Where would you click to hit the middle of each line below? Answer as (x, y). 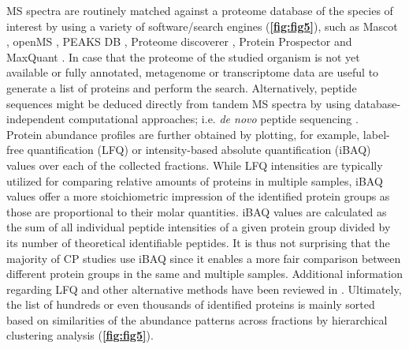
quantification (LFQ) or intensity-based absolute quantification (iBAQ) (199, 150)
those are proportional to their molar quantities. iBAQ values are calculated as (197, 211)
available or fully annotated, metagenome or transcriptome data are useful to (193, 72)
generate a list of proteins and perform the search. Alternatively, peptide (182, 87)
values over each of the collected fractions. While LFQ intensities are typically (195, 165)
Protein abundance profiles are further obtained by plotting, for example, (183, 134)
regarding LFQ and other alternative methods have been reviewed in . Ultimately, (204, 289)
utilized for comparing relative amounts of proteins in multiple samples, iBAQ (195, 180)
